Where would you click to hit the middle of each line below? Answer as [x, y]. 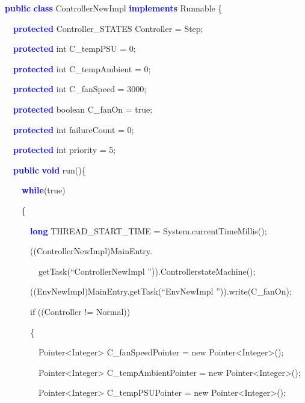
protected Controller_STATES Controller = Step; [108, 28]
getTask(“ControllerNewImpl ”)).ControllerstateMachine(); [147, 271]
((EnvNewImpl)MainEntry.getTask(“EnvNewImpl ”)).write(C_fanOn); [161, 291]
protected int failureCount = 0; [74, 129]
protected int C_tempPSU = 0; [75, 48]
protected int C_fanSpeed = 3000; [80, 89]
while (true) [44, 190]
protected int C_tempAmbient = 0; [82, 68]
